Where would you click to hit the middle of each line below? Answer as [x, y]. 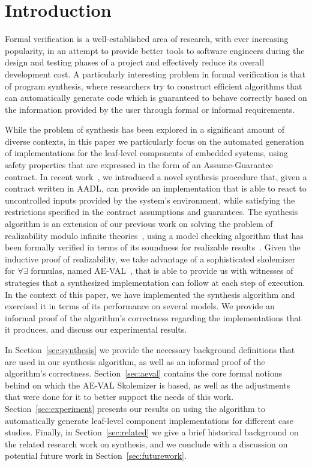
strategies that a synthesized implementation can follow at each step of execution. [155, 282]
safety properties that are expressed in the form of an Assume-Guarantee [139, 165]
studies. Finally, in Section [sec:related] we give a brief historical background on [152, 432]
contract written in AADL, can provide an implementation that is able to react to [156, 188]
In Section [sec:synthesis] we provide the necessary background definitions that [150, 349]
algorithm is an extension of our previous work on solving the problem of [139, 224]
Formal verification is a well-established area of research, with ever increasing [147, 39]
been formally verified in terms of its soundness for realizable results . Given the [153, 247]
